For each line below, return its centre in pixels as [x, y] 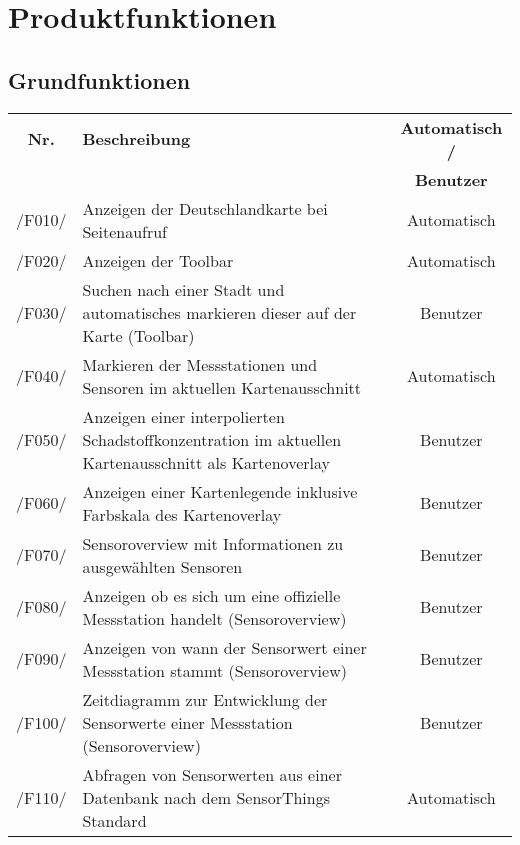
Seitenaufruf [124, 231]
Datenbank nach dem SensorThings [206, 797]
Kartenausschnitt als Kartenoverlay [206, 462]
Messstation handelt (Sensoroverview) [214, 618]
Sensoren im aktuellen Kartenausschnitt [222, 387]
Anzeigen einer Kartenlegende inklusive [220, 491]
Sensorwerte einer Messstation [187, 722]
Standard [114, 820]
